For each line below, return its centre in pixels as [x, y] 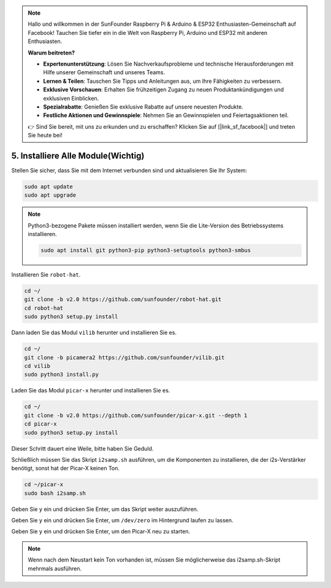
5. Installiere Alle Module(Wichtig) [78, 155]
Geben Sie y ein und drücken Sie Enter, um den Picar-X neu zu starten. [101, 532]
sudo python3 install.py [62, 375]
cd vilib [37, 366]
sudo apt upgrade [50, 195]
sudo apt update [49, 186]
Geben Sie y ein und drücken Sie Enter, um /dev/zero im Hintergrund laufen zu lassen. [122, 521]
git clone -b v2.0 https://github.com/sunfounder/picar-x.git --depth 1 [136, 415]
